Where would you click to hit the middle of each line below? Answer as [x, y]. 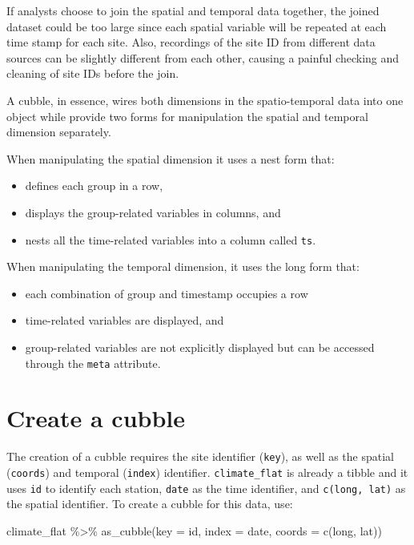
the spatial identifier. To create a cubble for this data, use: [150, 504]
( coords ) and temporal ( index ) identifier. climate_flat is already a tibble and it [207, 472]
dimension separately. [59, 132]
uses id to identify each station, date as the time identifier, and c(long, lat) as [206, 488]
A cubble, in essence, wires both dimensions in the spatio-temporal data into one [205, 100]
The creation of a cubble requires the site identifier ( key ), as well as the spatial [200, 456]
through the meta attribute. [93, 363]
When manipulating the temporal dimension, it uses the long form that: [183, 266]
